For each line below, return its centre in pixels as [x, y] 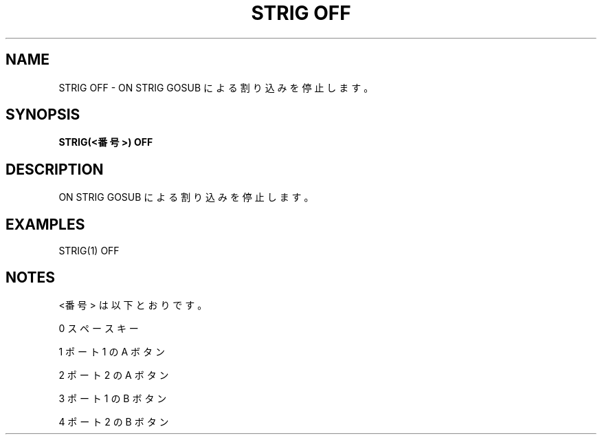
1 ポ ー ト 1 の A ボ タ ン [112, 351]
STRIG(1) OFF [89, 251]
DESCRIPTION [55, 169]
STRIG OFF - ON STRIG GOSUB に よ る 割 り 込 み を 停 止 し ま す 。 [216, 87]
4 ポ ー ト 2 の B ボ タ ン [114, 421]
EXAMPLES [45, 224]
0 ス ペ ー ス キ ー [99, 328]
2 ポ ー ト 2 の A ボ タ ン [114, 375]
